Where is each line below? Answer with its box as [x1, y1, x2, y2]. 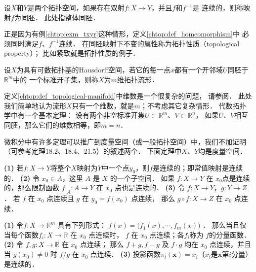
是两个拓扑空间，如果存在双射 [27, 2, 125, 12]
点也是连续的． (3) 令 [114, 182, 185, 193]
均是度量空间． [198, 146, 247, 156]
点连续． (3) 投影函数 [90, 249, 161, 259]
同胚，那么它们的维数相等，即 [4, 119, 101, 130]
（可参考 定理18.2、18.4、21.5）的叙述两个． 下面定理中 [4, 146, 182, 156]
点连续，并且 [210, 239, 252, 249]
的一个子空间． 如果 [110, 172, 175, 183]
